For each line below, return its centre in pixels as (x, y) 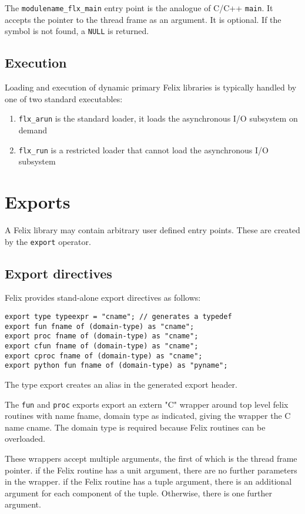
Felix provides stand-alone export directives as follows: (103, 298)
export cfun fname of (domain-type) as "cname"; (102, 346)
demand (33, 130)
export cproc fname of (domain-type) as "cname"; (104, 356)
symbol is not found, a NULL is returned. (77, 31)
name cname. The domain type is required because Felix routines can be (135, 427)
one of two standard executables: (64, 98)
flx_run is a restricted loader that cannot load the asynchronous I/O (143, 150)
